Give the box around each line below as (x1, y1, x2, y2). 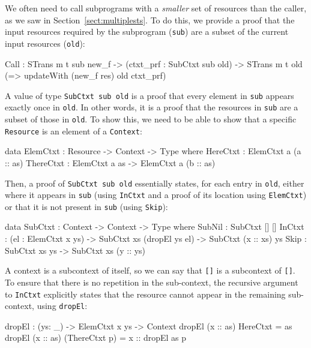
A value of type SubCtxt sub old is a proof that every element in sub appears (5, 89, 294, 101)
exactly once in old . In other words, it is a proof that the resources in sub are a (5, 101, 298, 113)
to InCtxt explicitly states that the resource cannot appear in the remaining (5, 287, 286, 300)
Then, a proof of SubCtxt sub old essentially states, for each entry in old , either (5, 176, 304, 189)
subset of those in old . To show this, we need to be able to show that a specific (5, 113, 297, 125)
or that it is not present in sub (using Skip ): (5, 200, 168, 212)
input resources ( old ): (5, 37, 85, 49)
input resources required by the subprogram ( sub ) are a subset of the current (5, 25, 289, 38)
